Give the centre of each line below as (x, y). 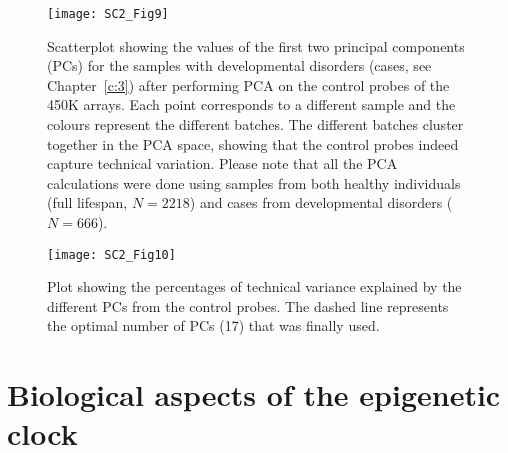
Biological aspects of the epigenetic (254, 394)
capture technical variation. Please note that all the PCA (222, 163)
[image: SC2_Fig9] (108, 14)
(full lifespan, (87, 202)
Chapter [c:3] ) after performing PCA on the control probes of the (248, 84)
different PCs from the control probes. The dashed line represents (248, 305)
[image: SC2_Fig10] (111, 254)
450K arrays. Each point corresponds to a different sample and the (251, 104)
